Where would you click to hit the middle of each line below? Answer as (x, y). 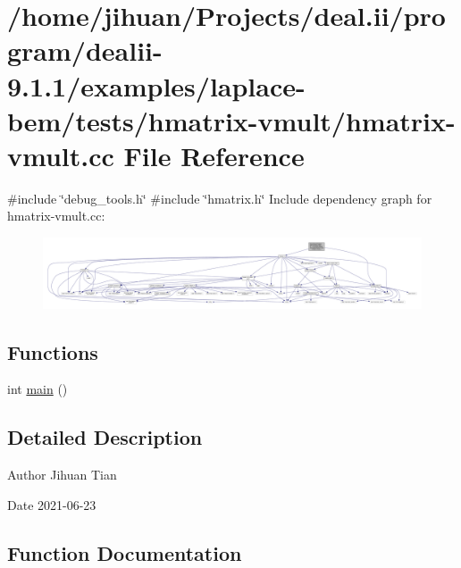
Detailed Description (105, 437)
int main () (38, 389)
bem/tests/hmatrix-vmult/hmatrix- (231, 120)
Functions (53, 351)
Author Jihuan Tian (62, 475)
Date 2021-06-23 (52, 504)
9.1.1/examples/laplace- (156, 85)
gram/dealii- (85, 50)
